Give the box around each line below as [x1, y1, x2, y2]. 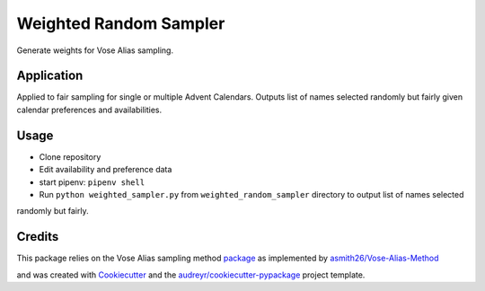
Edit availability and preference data [39, 164, 172, 175]
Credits [16, 229, 59, 244]
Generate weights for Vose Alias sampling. [16, 45, 174, 56]
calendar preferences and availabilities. [16, 104, 163, 115]
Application [16, 68, 84, 84]
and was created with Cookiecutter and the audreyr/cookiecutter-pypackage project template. [16, 269, 366, 280]
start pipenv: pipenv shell [39, 176, 145, 188]
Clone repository [39, 151, 101, 162]
